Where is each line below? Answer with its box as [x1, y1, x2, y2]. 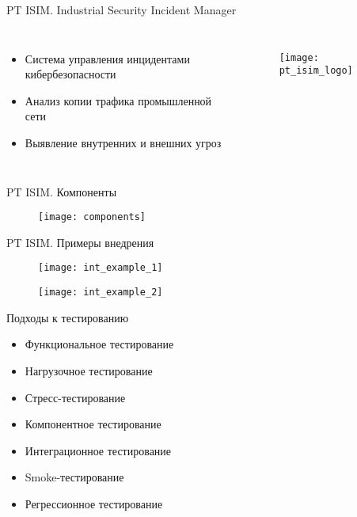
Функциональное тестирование [25, 336, 174, 352]
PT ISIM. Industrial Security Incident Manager [6, 2, 237, 17]
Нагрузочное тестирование [25, 362, 153, 378]
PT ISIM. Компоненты [6, 183, 117, 200]
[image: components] [38, 211, 146, 223]
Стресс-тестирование [25, 389, 126, 405]
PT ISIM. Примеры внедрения [6, 234, 154, 250]
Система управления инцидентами [25, 50, 190, 67]
